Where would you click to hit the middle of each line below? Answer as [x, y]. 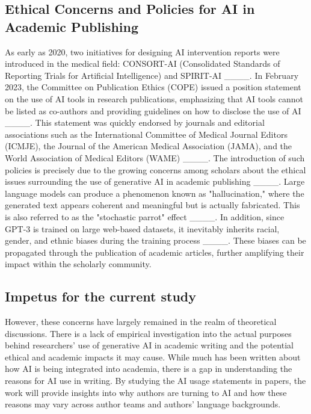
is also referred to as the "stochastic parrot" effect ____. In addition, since [145, 216]
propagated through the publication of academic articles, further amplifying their [155, 252]
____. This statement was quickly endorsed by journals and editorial [135, 122]
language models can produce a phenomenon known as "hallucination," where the [155, 193]
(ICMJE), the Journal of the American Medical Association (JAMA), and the [149, 146]
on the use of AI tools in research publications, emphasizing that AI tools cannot [154, 98]
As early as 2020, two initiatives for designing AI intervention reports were [142, 51]
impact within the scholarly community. [78, 264]
